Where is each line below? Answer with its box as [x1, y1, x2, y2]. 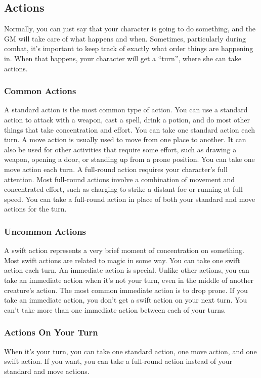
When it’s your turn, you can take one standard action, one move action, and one [4, 346, 257, 356]
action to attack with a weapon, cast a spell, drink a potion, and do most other [4, 114, 250, 124]
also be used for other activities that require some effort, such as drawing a [4, 144, 237, 154]
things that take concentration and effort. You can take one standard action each [4, 124, 255, 135]
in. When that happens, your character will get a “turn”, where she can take [4, 53, 241, 63]
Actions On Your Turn [4, 326, 98, 339]
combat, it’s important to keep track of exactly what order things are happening [4, 43, 253, 54]
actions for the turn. [4, 203, 67, 214]
